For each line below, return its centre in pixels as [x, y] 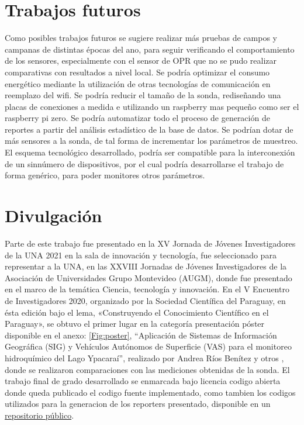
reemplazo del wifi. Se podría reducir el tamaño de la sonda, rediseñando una [143, 95]
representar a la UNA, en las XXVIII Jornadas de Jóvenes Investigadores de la [146, 266]
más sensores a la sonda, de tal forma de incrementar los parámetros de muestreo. [151, 141]
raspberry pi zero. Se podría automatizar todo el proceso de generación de [137, 118]
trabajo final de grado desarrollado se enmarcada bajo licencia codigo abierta [143, 381]
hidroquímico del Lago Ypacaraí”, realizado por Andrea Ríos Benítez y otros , [144, 357]
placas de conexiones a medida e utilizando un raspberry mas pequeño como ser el [152, 106]
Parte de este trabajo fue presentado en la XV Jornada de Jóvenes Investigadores [150, 243]
